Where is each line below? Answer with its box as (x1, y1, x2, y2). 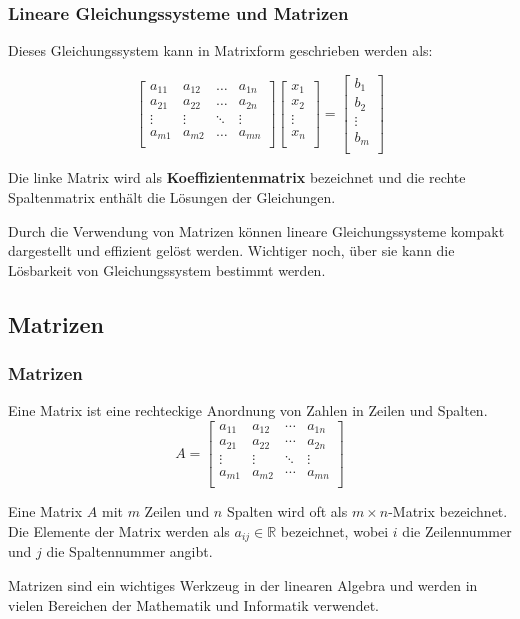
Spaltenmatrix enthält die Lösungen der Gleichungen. (8, 186, 336, 207)
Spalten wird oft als (226, 501, 348, 522)
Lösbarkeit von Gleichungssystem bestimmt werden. (8, 259, 326, 280)
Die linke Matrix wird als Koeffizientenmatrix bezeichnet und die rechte (8, 167, 466, 188)
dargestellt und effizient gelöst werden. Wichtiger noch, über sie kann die (8, 240, 455, 261)
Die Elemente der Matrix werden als (8, 521, 230, 542)
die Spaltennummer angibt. (46, 541, 213, 562)
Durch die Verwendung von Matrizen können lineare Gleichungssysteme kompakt (8, 220, 505, 241)
